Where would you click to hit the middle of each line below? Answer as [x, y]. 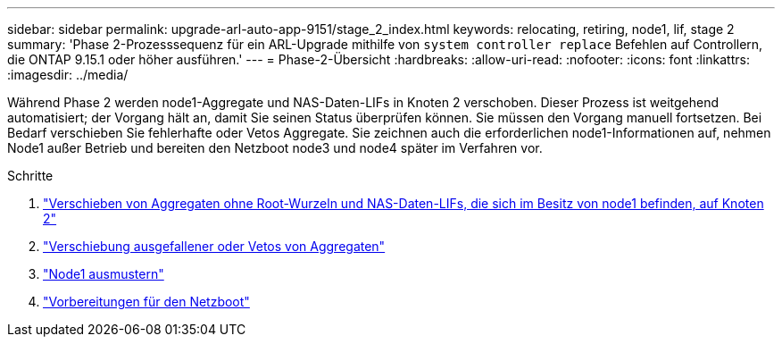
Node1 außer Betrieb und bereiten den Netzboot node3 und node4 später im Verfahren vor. [275, 148]
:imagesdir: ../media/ [68, 75]
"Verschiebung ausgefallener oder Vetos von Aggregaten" [214, 246]
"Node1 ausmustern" [104, 274]
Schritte [30, 176]
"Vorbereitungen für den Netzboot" [146, 302]
